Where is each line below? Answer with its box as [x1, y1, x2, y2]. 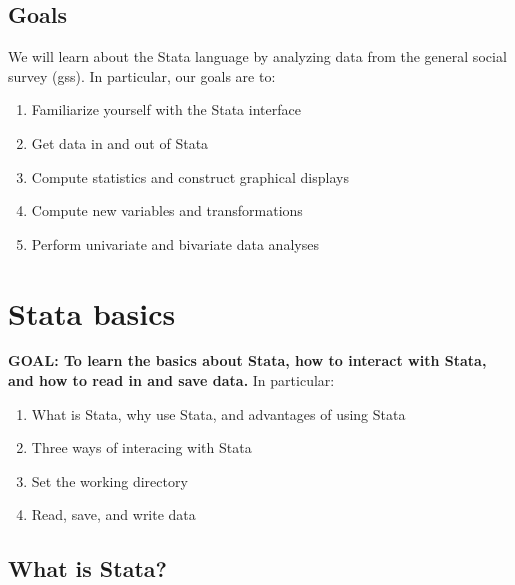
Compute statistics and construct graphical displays [31, 166, 349, 187]
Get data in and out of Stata [31, 132, 209, 153]
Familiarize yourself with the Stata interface [31, 99, 301, 120]
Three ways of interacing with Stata [31, 437, 252, 458]
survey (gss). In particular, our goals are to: [8, 65, 276, 86]
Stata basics [8, 292, 176, 333]
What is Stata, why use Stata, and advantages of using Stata [31, 403, 406, 424]
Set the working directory [31, 470, 188, 491]
